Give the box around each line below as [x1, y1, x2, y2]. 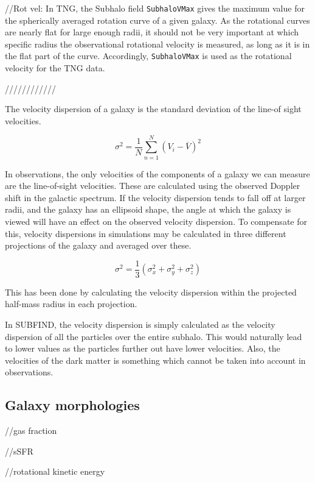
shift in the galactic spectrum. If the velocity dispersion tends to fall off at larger [5, 191, 306, 204]
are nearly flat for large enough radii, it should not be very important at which [5, 26, 299, 38]
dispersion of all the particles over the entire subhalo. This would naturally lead [5, 330, 302, 342]
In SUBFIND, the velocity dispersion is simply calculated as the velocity [5, 318, 275, 330]
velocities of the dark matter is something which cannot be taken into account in [5, 353, 306, 366]
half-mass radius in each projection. [5, 297, 137, 310]
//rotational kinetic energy [5, 465, 105, 478]
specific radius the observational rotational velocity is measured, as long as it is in [5, 37, 310, 50]
